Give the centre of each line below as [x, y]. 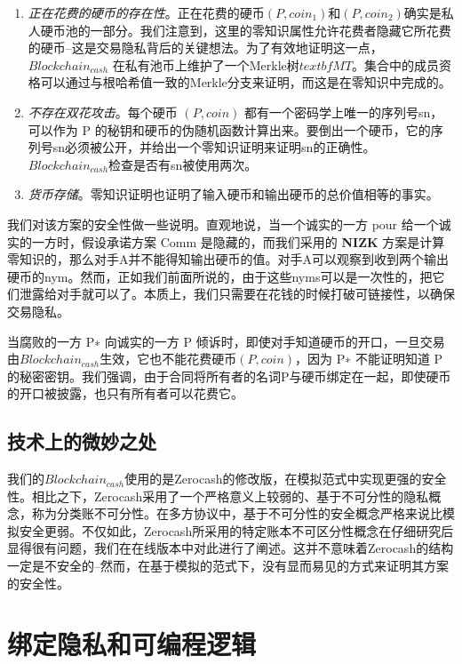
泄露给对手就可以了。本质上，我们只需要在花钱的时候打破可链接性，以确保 [237, 294]
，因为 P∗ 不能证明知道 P [369, 359]
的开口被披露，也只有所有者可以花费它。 [125, 393]
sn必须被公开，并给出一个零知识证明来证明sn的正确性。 [214, 147]
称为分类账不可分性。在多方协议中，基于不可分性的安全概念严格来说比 [237, 513]
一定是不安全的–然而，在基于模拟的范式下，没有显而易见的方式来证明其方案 [228, 566]
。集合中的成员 [396, 64]
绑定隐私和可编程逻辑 [132, 644]
